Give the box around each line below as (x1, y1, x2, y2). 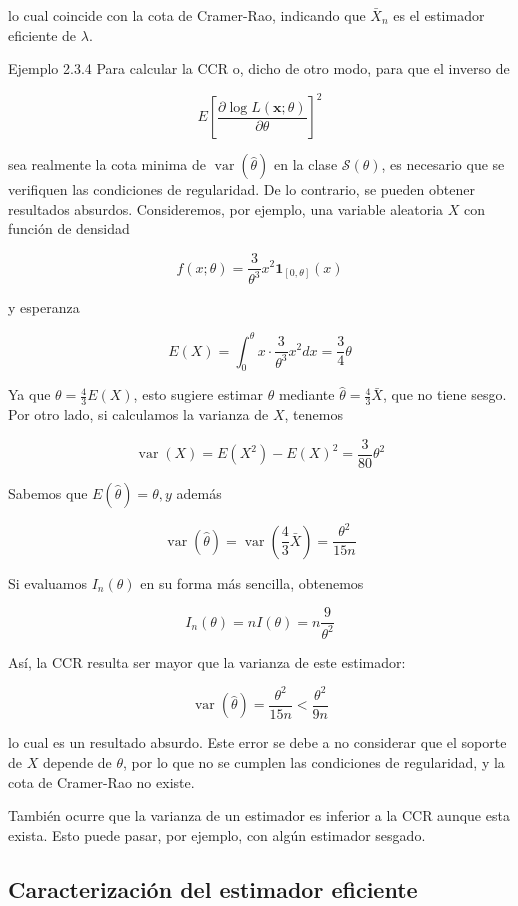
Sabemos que (8, 482, 88, 503)
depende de (42, 751, 112, 772)
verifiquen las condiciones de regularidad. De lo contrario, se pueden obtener (8, 179, 475, 200)
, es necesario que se (381, 154, 505, 175)
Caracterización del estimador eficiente (8, 873, 418, 904)
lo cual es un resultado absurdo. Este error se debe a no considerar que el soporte (8, 732, 507, 753)
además (176, 482, 222, 503)
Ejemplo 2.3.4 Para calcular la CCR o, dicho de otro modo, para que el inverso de (8, 58, 510, 79)
